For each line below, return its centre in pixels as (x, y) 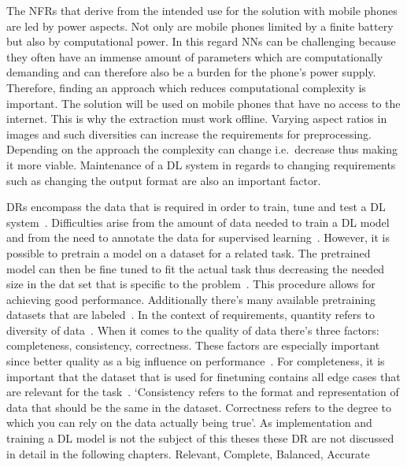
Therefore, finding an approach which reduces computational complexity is (186, 87)
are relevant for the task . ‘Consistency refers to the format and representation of (203, 392)
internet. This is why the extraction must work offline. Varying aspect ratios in (197, 119)
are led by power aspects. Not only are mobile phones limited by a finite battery (200, 26)
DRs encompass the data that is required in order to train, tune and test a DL (196, 207)
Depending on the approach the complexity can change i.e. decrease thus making (202, 149)
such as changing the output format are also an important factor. (164, 180)
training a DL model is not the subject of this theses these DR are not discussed (200, 438)
